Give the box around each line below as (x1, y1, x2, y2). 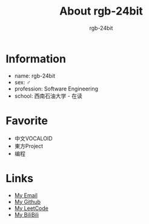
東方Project (14, 142, 44, 149)
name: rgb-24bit (14, 72, 56, 80)
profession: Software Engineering (14, 85, 98, 92)
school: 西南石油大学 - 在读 (14, 92, 82, 100)
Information (5, 52, 66, 66)
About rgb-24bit (59, 4, 144, 18)
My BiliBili (14, 211, 39, 218)
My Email (14, 191, 38, 199)
